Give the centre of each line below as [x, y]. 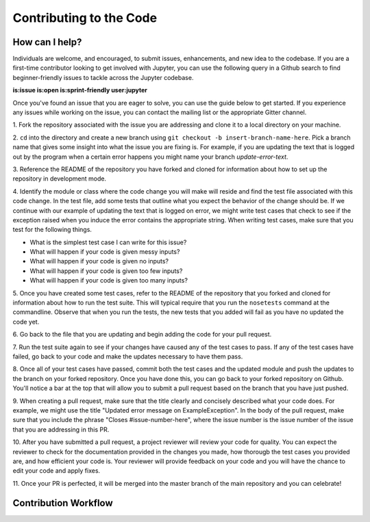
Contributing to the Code [85, 18]
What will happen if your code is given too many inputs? [109, 280]
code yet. [26, 322]
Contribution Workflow [63, 503]
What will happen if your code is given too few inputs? [106, 271]
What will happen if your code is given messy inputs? [105, 252]
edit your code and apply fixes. [57, 471]
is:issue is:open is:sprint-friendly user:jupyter [80, 90]
